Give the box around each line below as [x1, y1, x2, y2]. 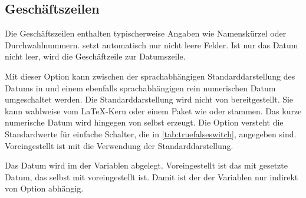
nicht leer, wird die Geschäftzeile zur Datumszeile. [5, 50, 186, 62]
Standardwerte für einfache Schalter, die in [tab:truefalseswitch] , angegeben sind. [5, 127, 297, 140]
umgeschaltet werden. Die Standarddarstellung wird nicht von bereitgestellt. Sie [5, 93, 294, 105]
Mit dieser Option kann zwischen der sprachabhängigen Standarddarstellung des [5, 70, 295, 82]
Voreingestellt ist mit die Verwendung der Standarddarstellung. [5, 139, 233, 151]
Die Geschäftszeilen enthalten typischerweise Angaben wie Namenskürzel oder [5, 27, 287, 39]
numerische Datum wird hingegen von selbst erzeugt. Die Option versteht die [5, 116, 284, 128]
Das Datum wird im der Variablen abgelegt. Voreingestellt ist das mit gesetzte [5, 159, 288, 171]
